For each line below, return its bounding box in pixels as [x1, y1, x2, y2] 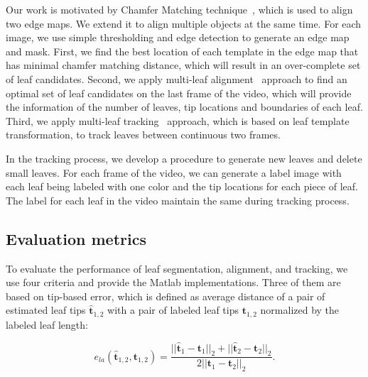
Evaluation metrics [6, 227, 146, 249]
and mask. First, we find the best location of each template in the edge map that [6, 43, 359, 58]
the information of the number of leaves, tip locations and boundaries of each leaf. [6, 99, 363, 114]
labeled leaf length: [6, 317, 88, 332]
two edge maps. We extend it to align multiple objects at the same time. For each [6, 16, 362, 31]
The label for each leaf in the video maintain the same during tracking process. [6, 192, 350, 207]
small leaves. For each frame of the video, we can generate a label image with [6, 165, 342, 180]
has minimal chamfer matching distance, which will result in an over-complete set [6, 58, 361, 72]
